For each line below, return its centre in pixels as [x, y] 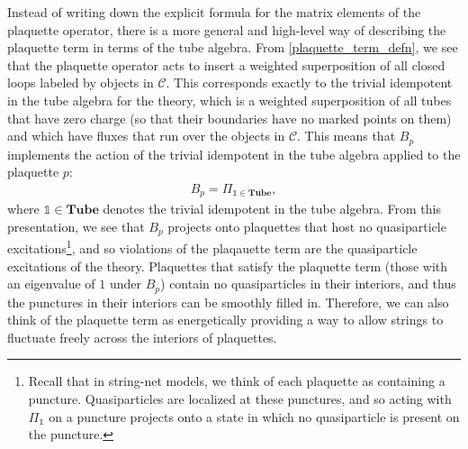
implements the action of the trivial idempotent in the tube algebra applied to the [234, 154]
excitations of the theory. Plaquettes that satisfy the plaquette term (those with [228, 266]
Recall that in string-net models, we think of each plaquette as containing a [237, 381]
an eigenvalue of [51, 284]
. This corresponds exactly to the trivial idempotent [309, 82]
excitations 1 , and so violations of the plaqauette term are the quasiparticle [212, 247]
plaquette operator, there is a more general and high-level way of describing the [227, 29]
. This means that [346, 136]
